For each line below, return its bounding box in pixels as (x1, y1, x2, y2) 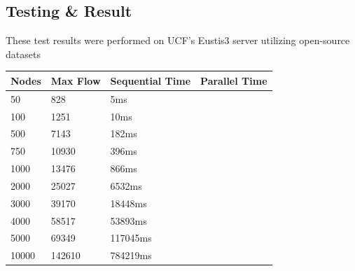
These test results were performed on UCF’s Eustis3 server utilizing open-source (6, 33, 350, 48)
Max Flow (50, 73, 101, 88)
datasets (6, 46, 41, 61)
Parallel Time (200, 73, 267, 88)
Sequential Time (110, 73, 191, 88)
